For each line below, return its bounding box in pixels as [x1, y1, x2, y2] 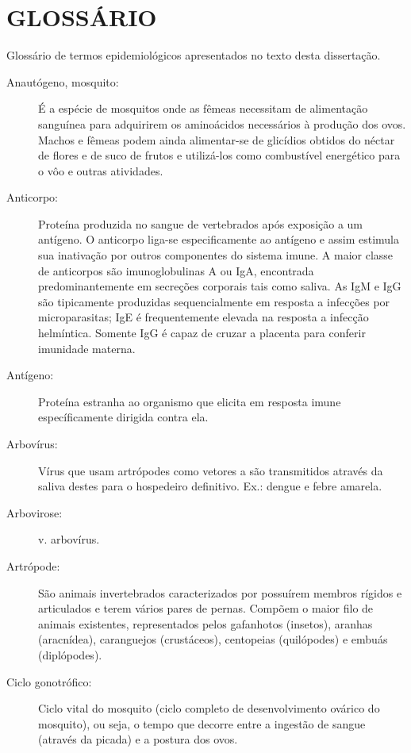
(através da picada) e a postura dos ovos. [38, 731, 238, 747]
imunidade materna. [38, 340, 136, 356]
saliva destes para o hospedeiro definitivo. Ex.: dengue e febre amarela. [38, 478, 382, 494]
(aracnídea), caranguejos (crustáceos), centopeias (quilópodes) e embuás [38, 631, 388, 647]
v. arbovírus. [38, 531, 100, 547]
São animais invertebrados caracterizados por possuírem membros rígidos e [38, 584, 402, 601]
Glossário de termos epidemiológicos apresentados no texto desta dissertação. [6, 47, 381, 63]
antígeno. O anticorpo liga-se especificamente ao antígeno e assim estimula [38, 231, 399, 248]
